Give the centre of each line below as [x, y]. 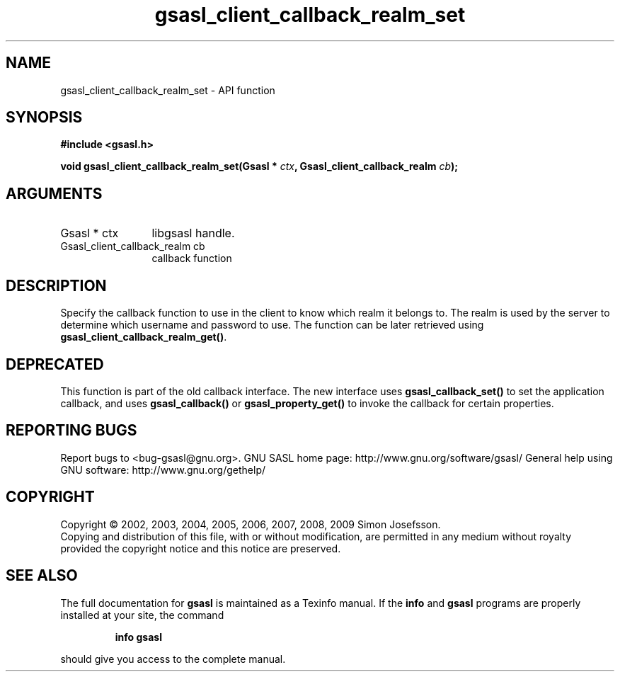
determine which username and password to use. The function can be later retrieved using [272, 325]
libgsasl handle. [193, 233]
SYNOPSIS [44, 118]
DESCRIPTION [56, 285]
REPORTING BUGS [71, 431]
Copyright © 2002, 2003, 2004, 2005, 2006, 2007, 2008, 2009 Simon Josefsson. [251, 524]
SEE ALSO [42, 576]
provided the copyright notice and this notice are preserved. [201, 548]
